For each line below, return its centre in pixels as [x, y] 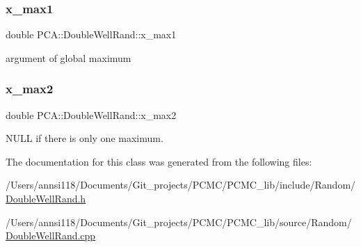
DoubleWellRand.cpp [51, 236]
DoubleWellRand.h [46, 198]
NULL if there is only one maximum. [85, 138]
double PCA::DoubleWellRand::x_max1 [91, 34]
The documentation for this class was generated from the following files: [159, 161]
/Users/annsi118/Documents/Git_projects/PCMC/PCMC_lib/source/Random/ [179, 222]
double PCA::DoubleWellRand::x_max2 [91, 114]
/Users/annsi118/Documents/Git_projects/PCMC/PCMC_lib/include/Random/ [181, 185]
